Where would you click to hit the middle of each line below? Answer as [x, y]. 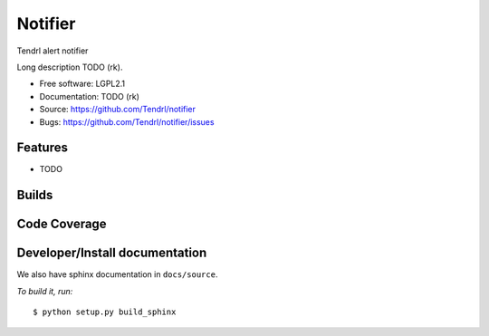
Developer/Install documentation [112, 253]
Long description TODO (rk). [70, 67]
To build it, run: [45, 291]
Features [42, 148]
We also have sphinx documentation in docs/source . [117, 274]
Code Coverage [62, 224]
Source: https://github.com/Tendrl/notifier [118, 110]
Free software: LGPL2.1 [82, 84]
